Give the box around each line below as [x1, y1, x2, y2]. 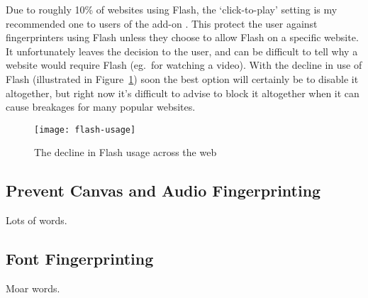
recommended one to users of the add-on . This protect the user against [6, 16, 318, 31]
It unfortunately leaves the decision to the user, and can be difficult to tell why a [6, 43, 358, 58]
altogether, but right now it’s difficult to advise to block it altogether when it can [6, 85, 359, 100]
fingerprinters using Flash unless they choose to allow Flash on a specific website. [6, 30, 359, 45]
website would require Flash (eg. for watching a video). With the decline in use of [6, 57, 362, 72]
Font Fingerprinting [6, 248, 154, 270]
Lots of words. [6, 213, 67, 228]
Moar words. [6, 281, 60, 295]
